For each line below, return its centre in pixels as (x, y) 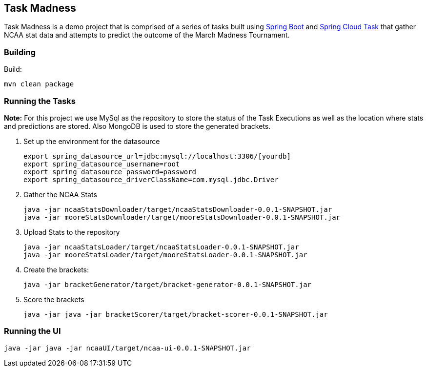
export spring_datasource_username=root (102, 164)
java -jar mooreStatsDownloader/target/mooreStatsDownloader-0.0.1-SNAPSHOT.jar (182, 217)
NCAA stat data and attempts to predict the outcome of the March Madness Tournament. (147, 35)
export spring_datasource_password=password (110, 172)
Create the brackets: (56, 269)
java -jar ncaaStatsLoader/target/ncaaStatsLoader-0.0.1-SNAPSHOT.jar (161, 247)
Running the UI (32, 331)
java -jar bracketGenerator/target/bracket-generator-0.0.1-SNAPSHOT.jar (168, 284)
